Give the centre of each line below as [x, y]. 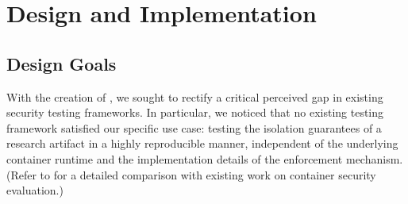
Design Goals [62, 63]
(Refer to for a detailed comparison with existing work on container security [191, 174]
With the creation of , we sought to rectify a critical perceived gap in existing [195, 96]
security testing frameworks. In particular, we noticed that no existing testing [195, 112]
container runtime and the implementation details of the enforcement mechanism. [205, 158]
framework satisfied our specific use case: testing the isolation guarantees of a [194, 127]
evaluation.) [35, 190]
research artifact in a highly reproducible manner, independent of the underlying [202, 143]
